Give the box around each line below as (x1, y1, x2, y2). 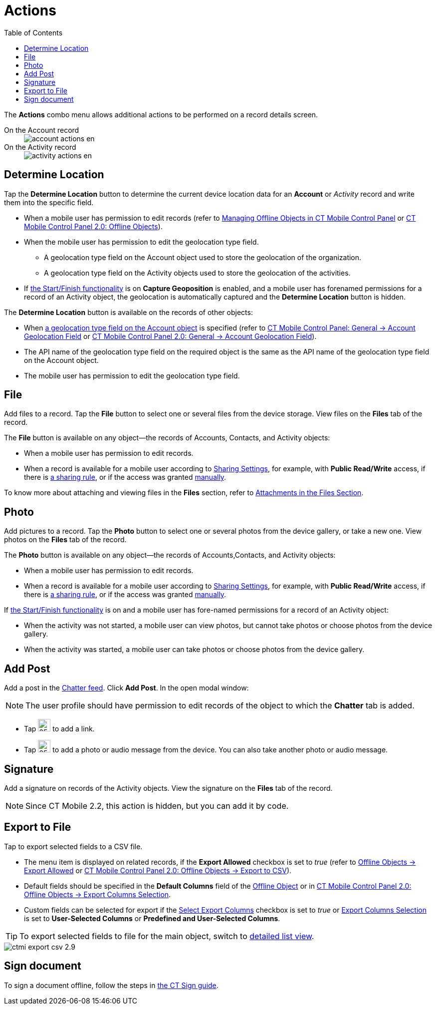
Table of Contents (4, 28, 63, 37)
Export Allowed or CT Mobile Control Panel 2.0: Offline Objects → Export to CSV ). (24, 866, 292, 875)
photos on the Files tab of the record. (4, 535, 127, 544)
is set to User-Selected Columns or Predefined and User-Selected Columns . (24, 914, 280, 923)
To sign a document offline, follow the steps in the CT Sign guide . (4, 981, 218, 990)
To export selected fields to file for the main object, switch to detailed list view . (19, 931, 314, 941)
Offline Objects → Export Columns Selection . (24, 890, 171, 899)
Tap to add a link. (24, 724, 95, 733)
